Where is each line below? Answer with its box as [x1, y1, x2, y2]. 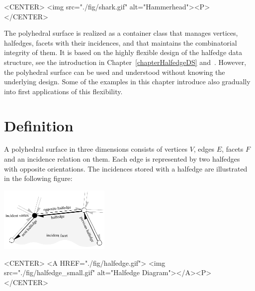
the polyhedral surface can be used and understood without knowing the [4, 66, 225, 77]
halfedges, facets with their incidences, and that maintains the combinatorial [4, 37, 237, 48]
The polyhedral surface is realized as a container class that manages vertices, [4, 28, 238, 38]
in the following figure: [4, 173, 73, 183]
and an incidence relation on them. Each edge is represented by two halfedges [4, 154, 240, 164]
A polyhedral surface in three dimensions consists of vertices [4, 144, 187, 154]
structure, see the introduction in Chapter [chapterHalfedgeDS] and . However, [4, 57, 247, 67]
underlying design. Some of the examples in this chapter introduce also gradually [4, 76, 251, 87]
